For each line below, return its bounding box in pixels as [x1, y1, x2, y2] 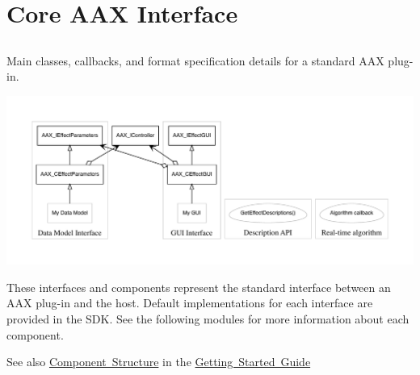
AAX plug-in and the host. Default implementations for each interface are [6, 294, 373, 311]
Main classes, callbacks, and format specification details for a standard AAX [6, 52, 384, 69]
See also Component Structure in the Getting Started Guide [6, 353, 311, 370]
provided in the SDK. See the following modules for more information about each [6, 310, 409, 327]
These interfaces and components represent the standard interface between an [6, 278, 391, 295]
